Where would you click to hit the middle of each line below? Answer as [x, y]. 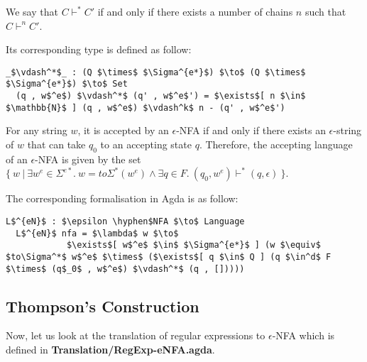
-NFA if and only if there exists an [251, 130]
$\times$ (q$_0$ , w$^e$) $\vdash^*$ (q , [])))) [125, 269]
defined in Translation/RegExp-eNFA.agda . [110, 350]
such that [325, 11]
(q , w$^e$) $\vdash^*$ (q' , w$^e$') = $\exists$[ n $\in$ [161, 96]
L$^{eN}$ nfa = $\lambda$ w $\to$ [97, 233]
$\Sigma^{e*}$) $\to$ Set [67, 84]
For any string [37, 130]
